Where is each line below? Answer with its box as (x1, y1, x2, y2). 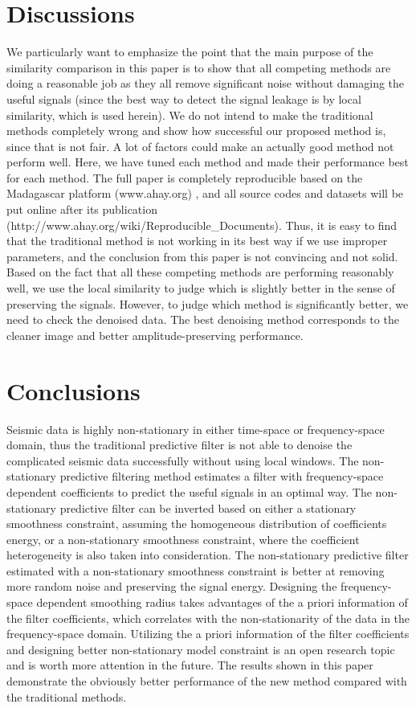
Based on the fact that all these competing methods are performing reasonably (6, 264, 394, 280)
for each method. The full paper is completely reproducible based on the (6, 169, 363, 186)
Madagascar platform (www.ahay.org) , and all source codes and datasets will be (6, 185, 404, 202)
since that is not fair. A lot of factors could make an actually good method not (6, 137, 394, 154)
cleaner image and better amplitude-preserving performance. (6, 326, 304, 343)
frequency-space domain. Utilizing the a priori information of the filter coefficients (6, 625, 410, 642)
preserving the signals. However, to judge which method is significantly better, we (6, 295, 409, 312)
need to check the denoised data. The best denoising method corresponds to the (6, 311, 399, 328)
